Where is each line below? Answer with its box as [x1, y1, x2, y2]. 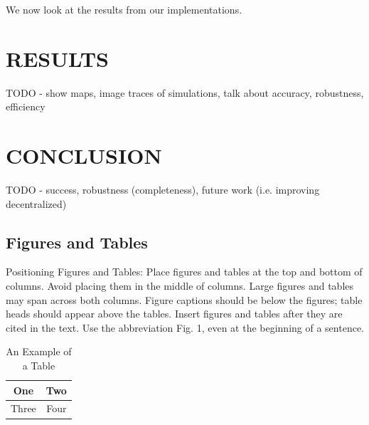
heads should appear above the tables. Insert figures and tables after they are [6, 306, 343, 321]
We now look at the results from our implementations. [6, 2, 242, 16]
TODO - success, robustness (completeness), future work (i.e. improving [6, 182, 320, 197]
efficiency [6, 99, 46, 114]
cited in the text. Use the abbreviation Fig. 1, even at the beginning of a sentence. [6, 320, 364, 335]
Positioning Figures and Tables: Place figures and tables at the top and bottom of [6, 264, 363, 279]
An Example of [6, 344, 72, 359]
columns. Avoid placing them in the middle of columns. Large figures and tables [6, 278, 354, 293]
